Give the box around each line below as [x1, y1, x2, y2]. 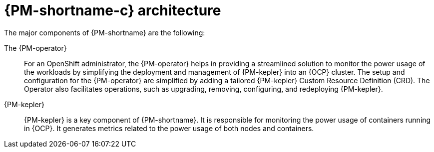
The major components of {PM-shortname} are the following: [4, 28, 205, 37]
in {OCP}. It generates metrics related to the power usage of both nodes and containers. [24, 124, 314, 133]
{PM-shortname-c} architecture [4, 2, 221, 19]
